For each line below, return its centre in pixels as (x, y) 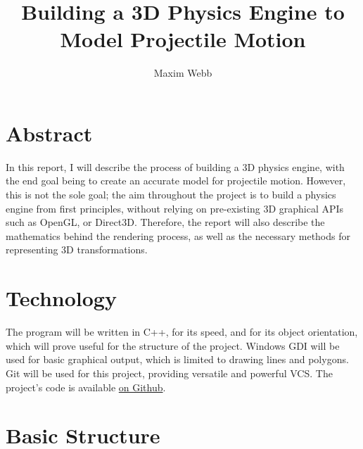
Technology (61, 298)
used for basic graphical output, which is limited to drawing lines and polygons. (177, 359)
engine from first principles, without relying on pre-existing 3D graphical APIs (175, 208)
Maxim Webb (183, 73)
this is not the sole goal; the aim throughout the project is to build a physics (171, 195)
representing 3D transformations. (77, 249)
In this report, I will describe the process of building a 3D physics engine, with (175, 166)
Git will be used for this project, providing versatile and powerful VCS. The (169, 373)
